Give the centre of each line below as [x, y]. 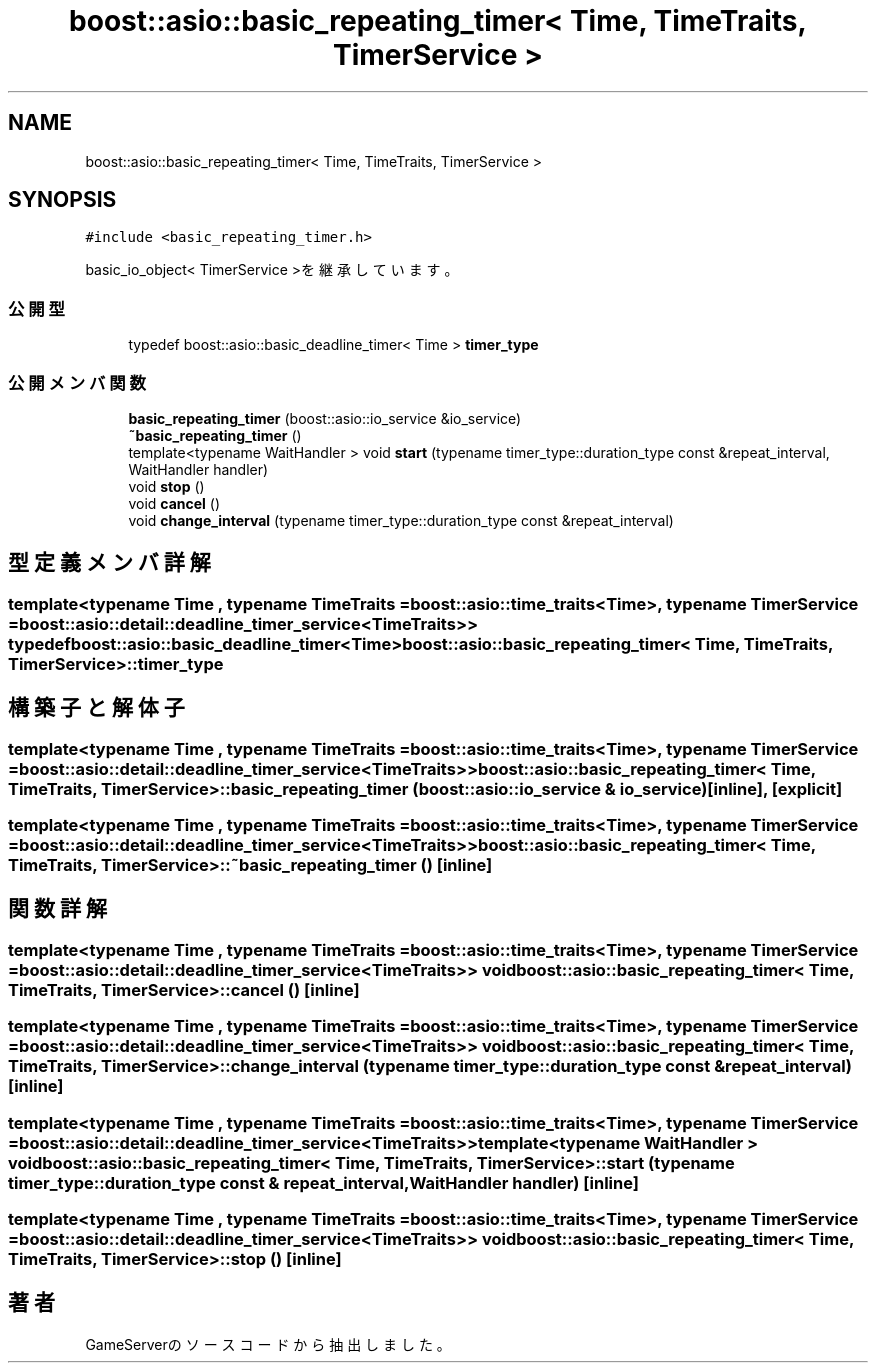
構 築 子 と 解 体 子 [96, 708]
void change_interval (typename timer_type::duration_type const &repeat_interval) [401, 520]
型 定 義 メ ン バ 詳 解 [109, 563]
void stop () [166, 486]
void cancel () [174, 503]
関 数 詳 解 [57, 909]
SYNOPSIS [62, 200]
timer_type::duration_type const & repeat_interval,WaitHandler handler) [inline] [323, 1182]
